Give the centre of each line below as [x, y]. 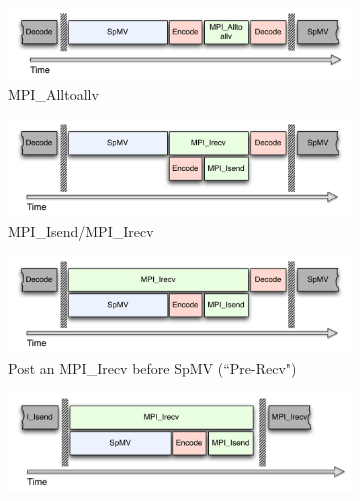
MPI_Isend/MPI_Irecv [81, 231]
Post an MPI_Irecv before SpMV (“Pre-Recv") [152, 368]
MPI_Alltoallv [53, 94]
